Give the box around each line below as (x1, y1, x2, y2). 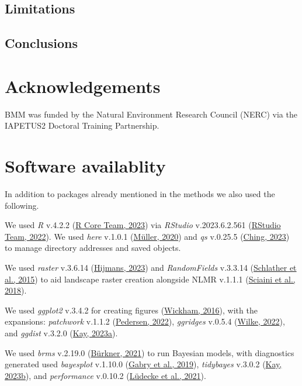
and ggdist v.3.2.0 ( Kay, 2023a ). (5, 326, 118, 339)
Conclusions (5, 34, 78, 52)
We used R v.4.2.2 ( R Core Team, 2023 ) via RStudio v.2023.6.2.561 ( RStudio (5, 219, 281, 231)
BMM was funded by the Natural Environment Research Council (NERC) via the (5, 108, 297, 120)
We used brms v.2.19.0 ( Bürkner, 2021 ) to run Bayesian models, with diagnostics (5, 346, 294, 359)
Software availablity (5, 154, 166, 178)
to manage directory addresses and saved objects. (5, 242, 181, 254)
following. (5, 199, 39, 211)
